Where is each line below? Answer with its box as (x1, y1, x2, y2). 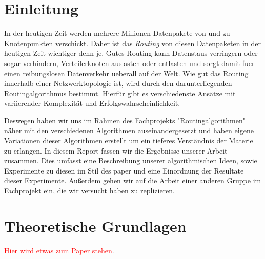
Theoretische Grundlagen (4, 215, 187, 236)
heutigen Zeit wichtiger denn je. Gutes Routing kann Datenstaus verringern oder (4, 48, 258, 58)
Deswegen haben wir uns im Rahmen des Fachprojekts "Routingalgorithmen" (4, 115, 246, 125)
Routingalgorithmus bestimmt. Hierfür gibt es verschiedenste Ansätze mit (4, 88, 236, 98)
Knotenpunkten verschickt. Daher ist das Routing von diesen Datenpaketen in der (4, 37, 261, 48)
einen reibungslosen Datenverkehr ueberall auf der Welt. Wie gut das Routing (4, 68, 249, 78)
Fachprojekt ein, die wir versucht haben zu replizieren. (4, 185, 175, 196)
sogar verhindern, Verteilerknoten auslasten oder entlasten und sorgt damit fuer (4, 57, 255, 68)
